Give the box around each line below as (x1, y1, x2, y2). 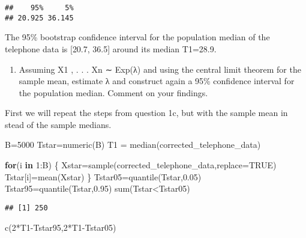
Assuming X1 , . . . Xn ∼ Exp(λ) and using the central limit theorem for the (19, 63, 301, 75)
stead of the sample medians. (5, 118, 112, 130)
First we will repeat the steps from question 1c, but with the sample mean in (5, 106, 288, 119)
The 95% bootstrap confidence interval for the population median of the (5, 31, 270, 43)
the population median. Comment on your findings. (19, 86, 208, 99)
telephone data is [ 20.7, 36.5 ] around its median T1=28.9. (5, 42, 217, 55)
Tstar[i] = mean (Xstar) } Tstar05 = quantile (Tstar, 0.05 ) (5, 170, 202, 183)
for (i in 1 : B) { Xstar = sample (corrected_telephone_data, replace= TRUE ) (5, 159, 277, 171)
